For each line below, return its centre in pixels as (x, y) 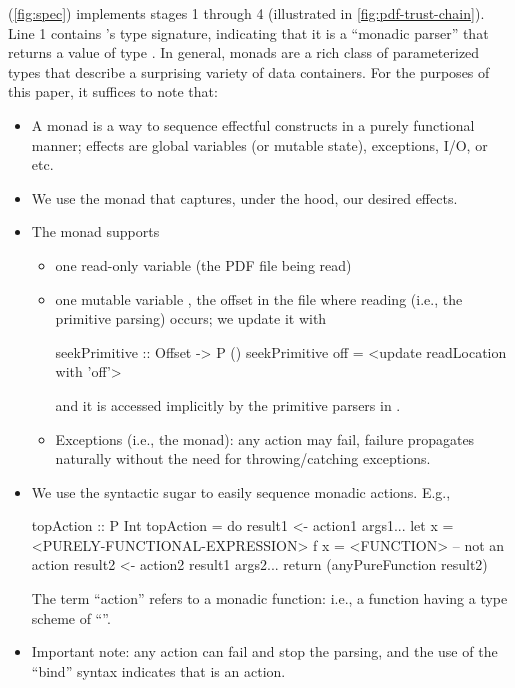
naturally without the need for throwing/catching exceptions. (243, 458)
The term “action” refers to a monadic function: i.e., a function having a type (269, 598)
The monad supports (95, 231)
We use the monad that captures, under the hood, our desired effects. (244, 197)
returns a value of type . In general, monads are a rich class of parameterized (244, 52)
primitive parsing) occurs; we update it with (191, 318)
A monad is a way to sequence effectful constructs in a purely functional (253, 124)
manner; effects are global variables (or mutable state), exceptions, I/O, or (259, 144)
